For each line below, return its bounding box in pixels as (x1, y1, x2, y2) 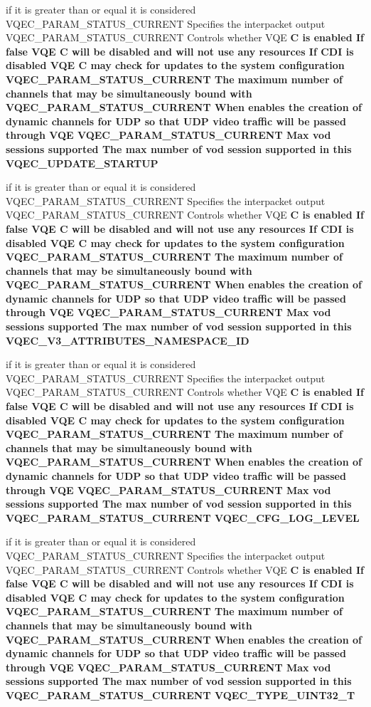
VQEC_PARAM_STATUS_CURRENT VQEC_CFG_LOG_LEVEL (6, 510, 360, 525)
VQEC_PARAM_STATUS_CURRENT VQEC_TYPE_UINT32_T (6, 687, 355, 702)
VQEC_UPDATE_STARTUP (6, 155, 158, 170)
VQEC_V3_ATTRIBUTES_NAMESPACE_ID (6, 332, 249, 347)
